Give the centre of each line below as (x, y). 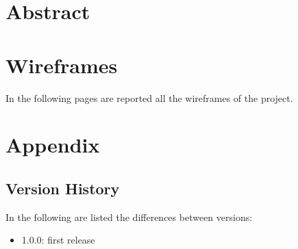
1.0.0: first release (58, 240)
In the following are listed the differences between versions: (129, 217)
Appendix (53, 145)
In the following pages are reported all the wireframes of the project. (149, 97)
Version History (63, 188)
